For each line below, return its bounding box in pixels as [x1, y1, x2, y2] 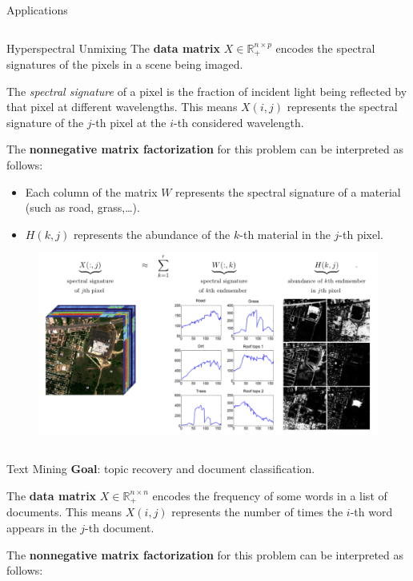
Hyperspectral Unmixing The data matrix [6, 39, 221, 56]
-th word [350, 503, 393, 520]
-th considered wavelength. [174, 113, 304, 130]
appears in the [6, 519, 77, 535]
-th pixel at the [91, 113, 166, 130]
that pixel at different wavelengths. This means [6, 98, 238, 115]
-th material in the [239, 225, 331, 242]
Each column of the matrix [25, 183, 158, 200]
